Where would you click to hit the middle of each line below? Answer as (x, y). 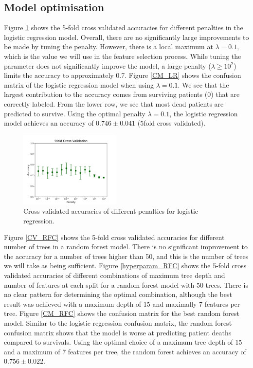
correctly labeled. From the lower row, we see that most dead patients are (114, 103)
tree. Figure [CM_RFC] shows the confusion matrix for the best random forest (122, 313)
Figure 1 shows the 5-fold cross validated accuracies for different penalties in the (124, 28)
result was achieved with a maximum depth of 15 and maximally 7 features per (122, 304)
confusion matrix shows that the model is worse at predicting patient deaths (118, 332)
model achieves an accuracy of (49, 123)
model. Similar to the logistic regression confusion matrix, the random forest (118, 322)
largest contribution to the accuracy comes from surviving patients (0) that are (122, 94)
